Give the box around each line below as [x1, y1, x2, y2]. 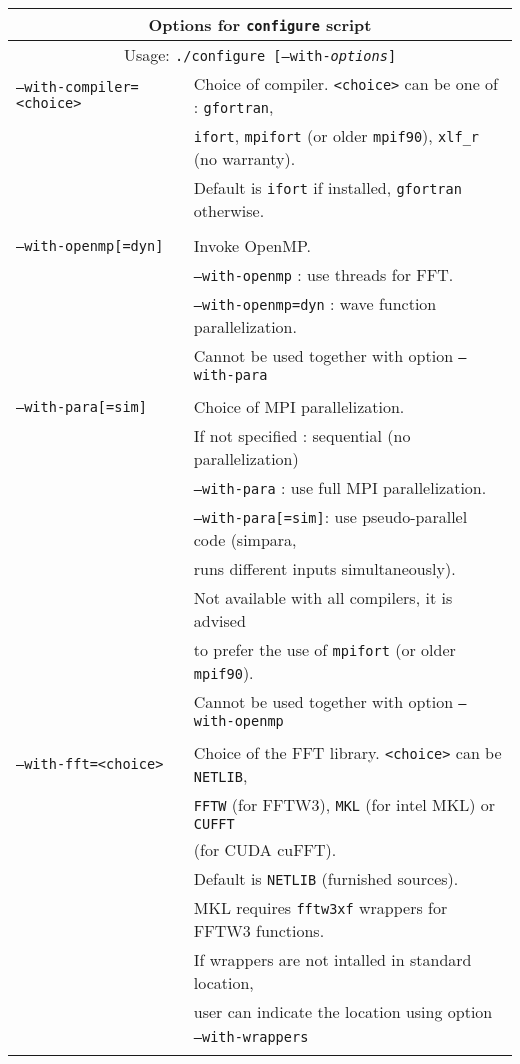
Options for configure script [148, 13, 372, 36]
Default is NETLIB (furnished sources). [193, 867, 459, 890]
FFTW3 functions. [193, 919, 325, 942]
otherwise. [193, 199, 265, 222]
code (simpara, [193, 528, 297, 551]
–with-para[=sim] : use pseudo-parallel [193, 505, 468, 528]
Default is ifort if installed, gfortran [193, 176, 462, 199]
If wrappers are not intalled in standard [193, 948, 472, 971]
